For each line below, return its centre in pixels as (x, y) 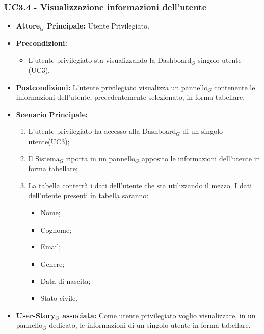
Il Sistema (44, 158)
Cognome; (56, 229)
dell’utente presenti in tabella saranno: (88, 195)
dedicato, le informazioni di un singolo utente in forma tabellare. (150, 325)
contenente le (235, 87)
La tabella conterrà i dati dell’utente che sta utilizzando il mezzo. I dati (140, 185)
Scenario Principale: (52, 114)
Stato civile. (59, 298)
